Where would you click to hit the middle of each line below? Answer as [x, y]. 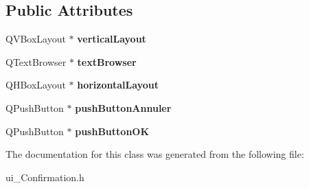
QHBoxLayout [36, 85]
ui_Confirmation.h [45, 177]
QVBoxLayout [36, 39]
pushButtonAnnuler [123, 107]
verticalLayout [112, 39]
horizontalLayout [118, 85]
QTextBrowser [36, 61]
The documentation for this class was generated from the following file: [155, 154]
